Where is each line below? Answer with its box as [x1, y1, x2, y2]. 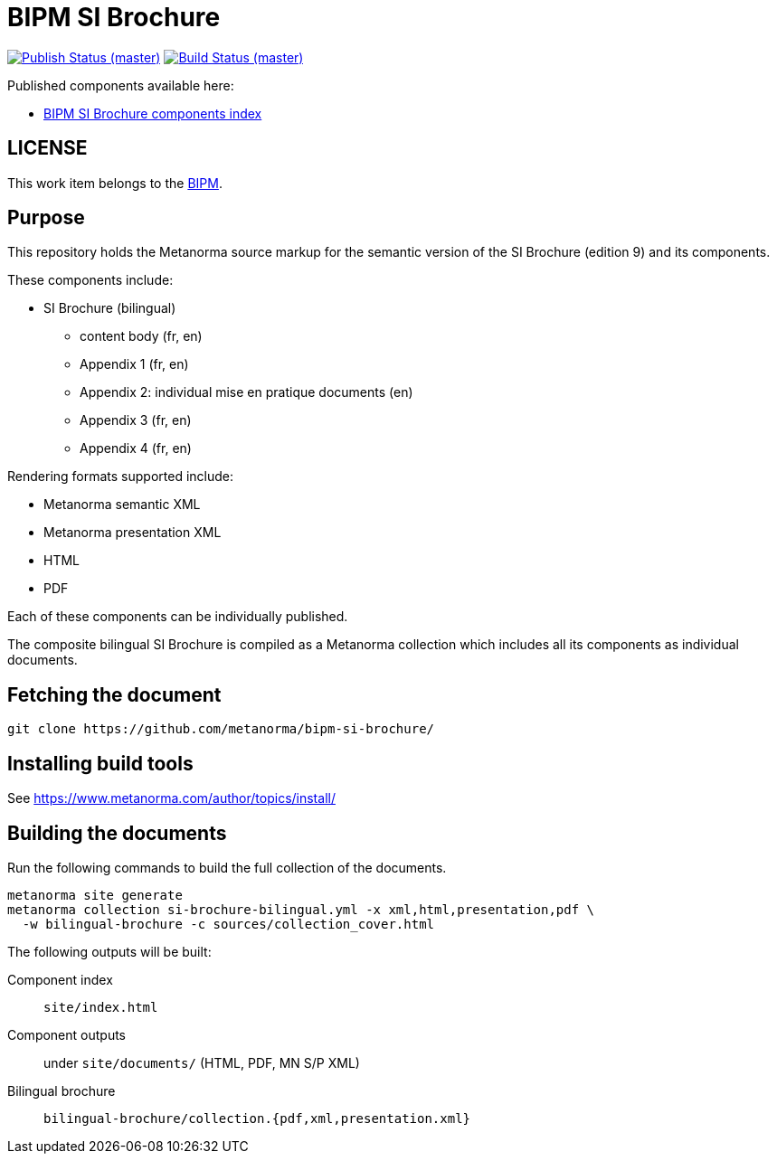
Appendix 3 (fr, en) [80, 412, 192, 429]
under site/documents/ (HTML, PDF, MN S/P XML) [43, 1054, 360, 1071]
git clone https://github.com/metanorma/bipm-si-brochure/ [7, 722, 435, 737]
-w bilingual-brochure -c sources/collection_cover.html [22, 916, 435, 931]
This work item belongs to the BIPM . [7, 175, 223, 191]
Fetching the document [7, 683, 222, 706]
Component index [7, 971, 113, 987]
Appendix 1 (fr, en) [80, 356, 189, 373]
